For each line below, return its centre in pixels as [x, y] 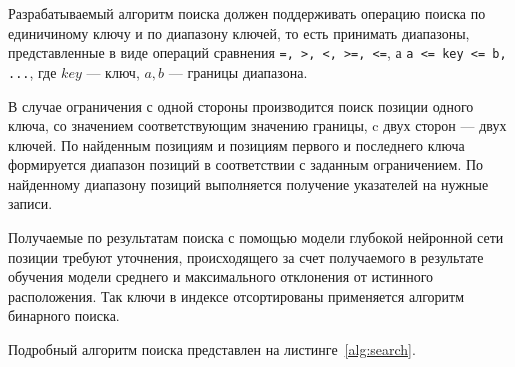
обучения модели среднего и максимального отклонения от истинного [221, 276]
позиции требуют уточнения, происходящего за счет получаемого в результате [246, 256]
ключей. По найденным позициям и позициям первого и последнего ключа [236, 144]
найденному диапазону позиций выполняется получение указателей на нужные [248, 183]
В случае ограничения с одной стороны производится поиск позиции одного [241, 105]
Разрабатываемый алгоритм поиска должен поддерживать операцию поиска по [247, 13]
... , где [32, 71]
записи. [30, 203]
